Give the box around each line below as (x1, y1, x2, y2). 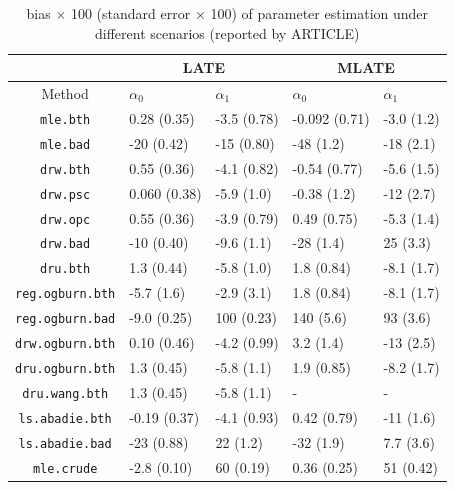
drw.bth (40, 162, 91, 177)
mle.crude (32, 461, 98, 476)
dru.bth (40, 262, 91, 277)
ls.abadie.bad (18, 436, 112, 451)
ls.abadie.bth (18, 411, 112, 426)
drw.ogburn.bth (15, 337, 116, 352)
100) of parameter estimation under (210, 3, 429, 23)
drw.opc (40, 212, 91, 227)
